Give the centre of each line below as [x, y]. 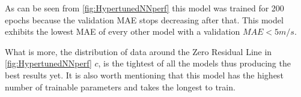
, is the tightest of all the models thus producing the [194, 63]
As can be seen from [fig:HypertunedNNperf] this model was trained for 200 [144, 8]
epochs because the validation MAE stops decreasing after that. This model [144, 19]
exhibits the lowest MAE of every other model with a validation [123, 31]
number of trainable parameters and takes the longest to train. [120, 87]
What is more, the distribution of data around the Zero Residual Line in [138, 51]
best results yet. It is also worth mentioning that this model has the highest [144, 75]
